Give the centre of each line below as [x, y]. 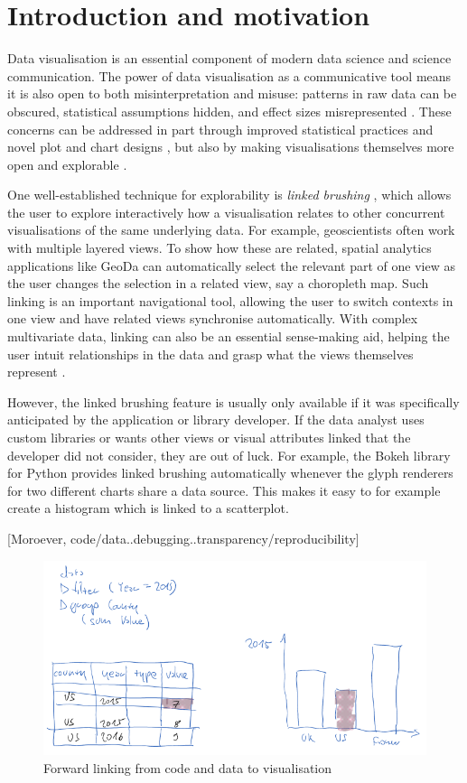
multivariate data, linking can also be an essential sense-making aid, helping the [229, 336]
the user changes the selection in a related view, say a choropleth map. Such [218, 283]
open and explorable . [67, 164]
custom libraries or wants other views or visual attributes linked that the [209, 437]
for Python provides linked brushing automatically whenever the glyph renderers [230, 473]
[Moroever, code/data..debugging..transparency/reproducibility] [183, 538]
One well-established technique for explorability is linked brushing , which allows [229, 195]
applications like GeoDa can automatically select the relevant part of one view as [232, 265]
